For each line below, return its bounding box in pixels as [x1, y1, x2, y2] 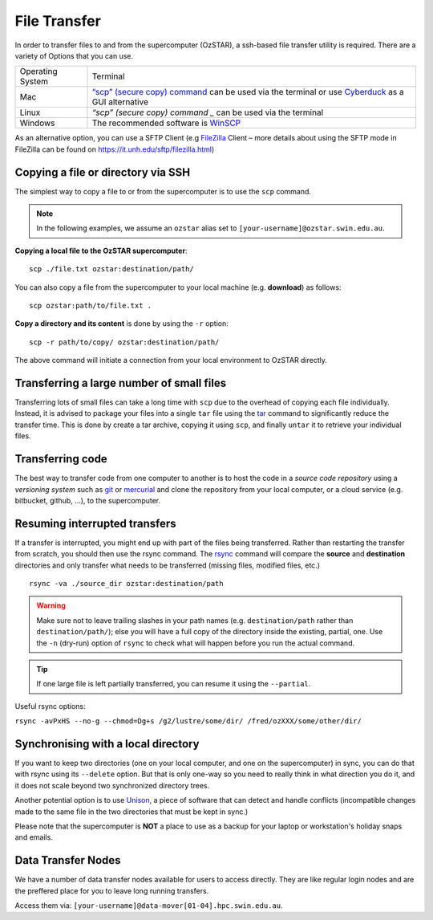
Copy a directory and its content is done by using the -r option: [14, 319, 229, 328]
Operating [19, 66, 58, 77]
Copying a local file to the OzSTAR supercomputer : [14, 246, 188, 255]
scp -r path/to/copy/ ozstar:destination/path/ [29, 337, 220, 347]
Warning [36, 600, 66, 610]
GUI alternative [91, 96, 148, 108]
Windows [19, 117, 55, 128]
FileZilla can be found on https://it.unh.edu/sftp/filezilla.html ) [14, 145, 215, 154]
